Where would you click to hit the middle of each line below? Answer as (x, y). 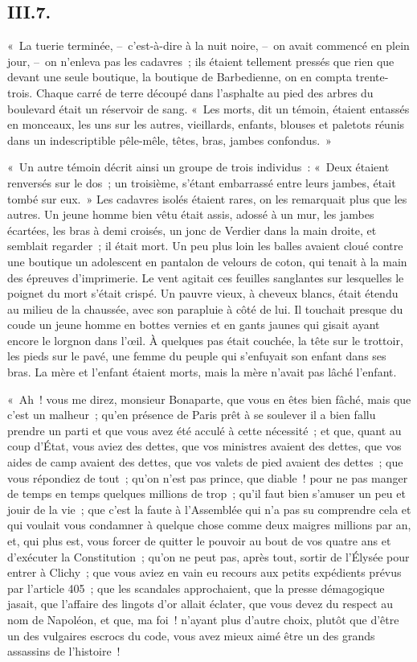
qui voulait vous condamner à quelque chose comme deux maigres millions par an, (209, 525)
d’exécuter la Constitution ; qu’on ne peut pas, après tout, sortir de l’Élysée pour (208, 556)
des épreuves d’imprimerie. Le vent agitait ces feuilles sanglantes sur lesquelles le (206, 277)
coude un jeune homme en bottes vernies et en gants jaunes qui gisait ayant (194, 325)
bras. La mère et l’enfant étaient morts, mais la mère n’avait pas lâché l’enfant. (202, 372)
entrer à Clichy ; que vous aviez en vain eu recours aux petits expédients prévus (204, 572)
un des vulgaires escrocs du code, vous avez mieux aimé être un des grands (191, 635)
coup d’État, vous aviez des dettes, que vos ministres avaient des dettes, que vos (204, 446)
